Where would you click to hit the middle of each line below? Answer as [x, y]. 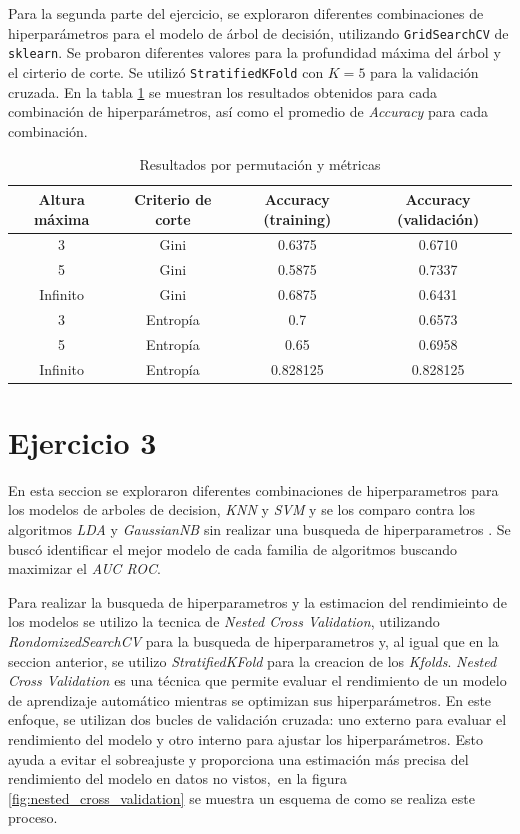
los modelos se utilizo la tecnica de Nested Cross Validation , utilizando [224, 621]
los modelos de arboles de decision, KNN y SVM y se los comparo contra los [242, 509]
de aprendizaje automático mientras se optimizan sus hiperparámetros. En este [250, 699]
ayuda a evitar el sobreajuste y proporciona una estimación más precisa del [238, 758]
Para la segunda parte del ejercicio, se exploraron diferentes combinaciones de [246, 13]
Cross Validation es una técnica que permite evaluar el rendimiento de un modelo [257, 680]
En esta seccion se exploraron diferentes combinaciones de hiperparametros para [253, 489]
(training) [297, 218]
